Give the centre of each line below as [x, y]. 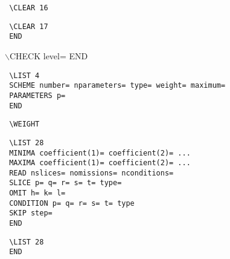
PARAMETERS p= [37, 95]
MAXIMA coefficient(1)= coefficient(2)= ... [100, 163]
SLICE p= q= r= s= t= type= [65, 183]
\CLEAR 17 [29, 26]
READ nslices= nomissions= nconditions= [91, 173]
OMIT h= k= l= [37, 193]
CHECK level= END [49, 55]
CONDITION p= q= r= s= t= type [72, 203]
